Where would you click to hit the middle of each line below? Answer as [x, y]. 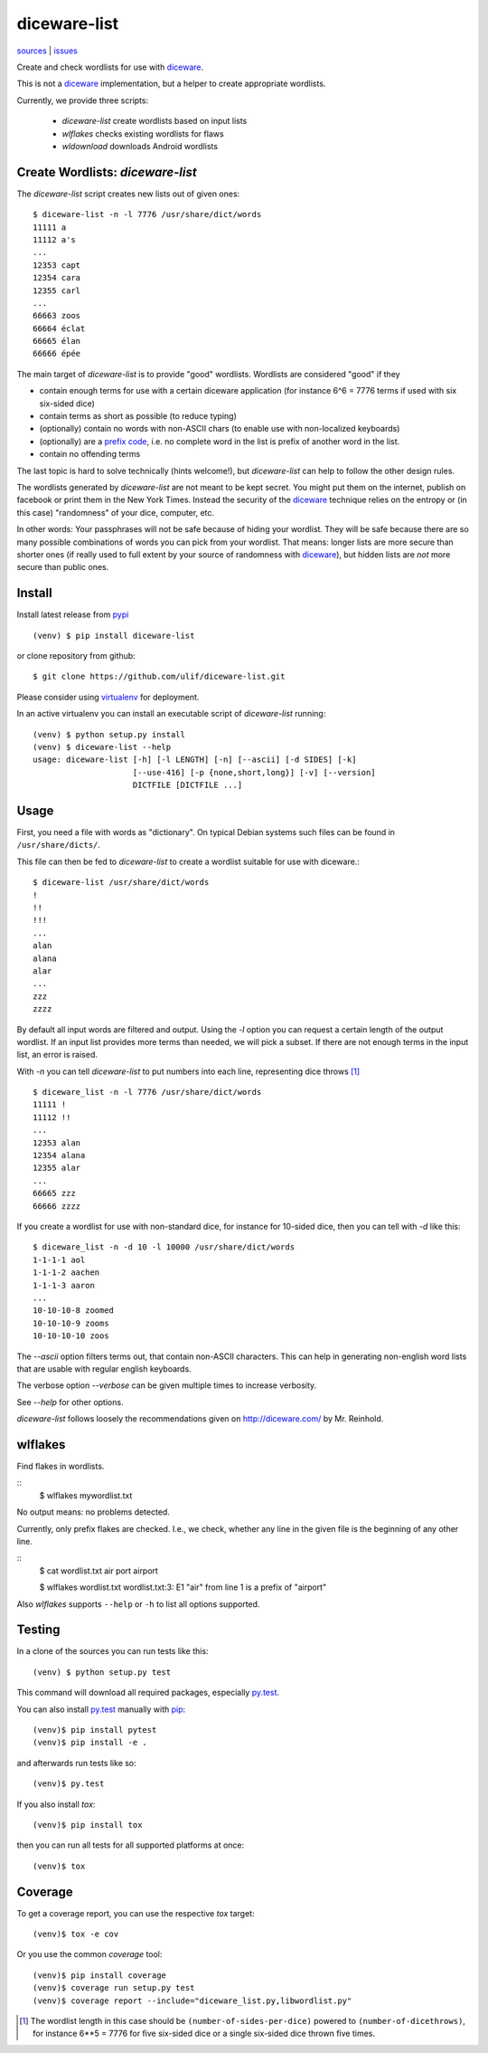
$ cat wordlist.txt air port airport [99, 1571]
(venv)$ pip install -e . [90, 1743]
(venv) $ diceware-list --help [102, 747]
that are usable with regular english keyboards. [104, 1369]
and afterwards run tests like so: [77, 1763]
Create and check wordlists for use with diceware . [110, 67]
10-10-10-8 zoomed [74, 1311]
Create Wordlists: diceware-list [107, 172]
